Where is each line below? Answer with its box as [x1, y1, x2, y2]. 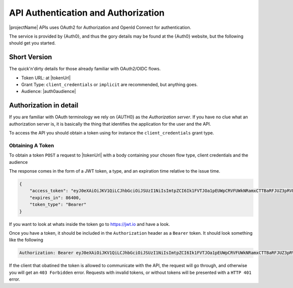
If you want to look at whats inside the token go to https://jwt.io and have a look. [9, 221, 170, 227]
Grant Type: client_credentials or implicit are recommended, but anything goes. [21, 82, 198, 88]
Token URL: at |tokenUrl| [21, 75, 71, 81]
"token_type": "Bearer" [29, 202, 86, 207]
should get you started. [9, 40, 56, 46]
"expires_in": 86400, [29, 195, 82, 200]
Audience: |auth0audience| [21, 89, 76, 94]
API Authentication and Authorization [9, 7, 165, 18]
